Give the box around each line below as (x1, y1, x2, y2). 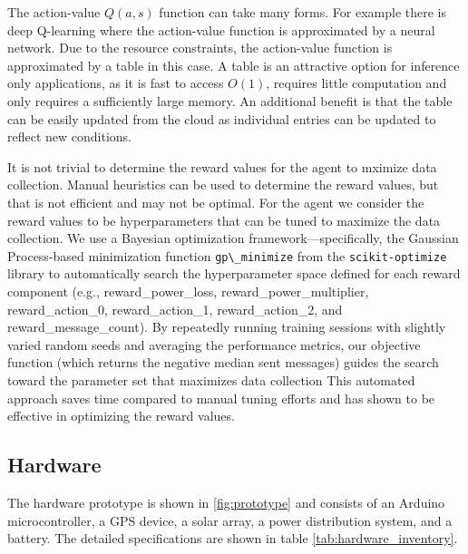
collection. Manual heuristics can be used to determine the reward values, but (7, 175, 439, 194)
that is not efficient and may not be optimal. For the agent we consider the (7, 192, 424, 211)
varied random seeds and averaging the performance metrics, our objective (7, 335, 421, 354)
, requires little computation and (266, 73, 447, 92)
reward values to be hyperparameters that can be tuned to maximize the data (7, 210, 441, 229)
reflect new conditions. (7, 127, 132, 146)
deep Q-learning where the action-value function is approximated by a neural (7, 20, 435, 39)
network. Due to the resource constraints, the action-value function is (7, 38, 393, 57)
